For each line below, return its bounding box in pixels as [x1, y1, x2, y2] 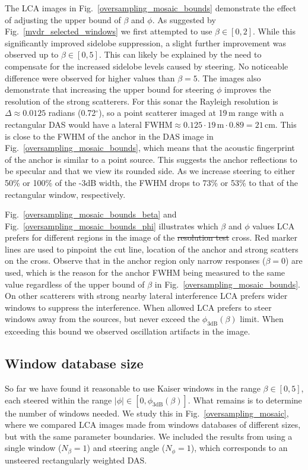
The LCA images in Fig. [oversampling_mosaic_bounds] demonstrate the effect [5, 2, 297, 14]
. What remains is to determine [188, 393, 302, 406]
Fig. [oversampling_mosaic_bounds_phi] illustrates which [5, 219, 218, 232]
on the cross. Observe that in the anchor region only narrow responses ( [5, 254, 266, 267]
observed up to [5, 48, 59, 61]
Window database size [5, 354, 144, 373]
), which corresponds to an [190, 441, 288, 454]
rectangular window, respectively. [5, 188, 126, 200]
